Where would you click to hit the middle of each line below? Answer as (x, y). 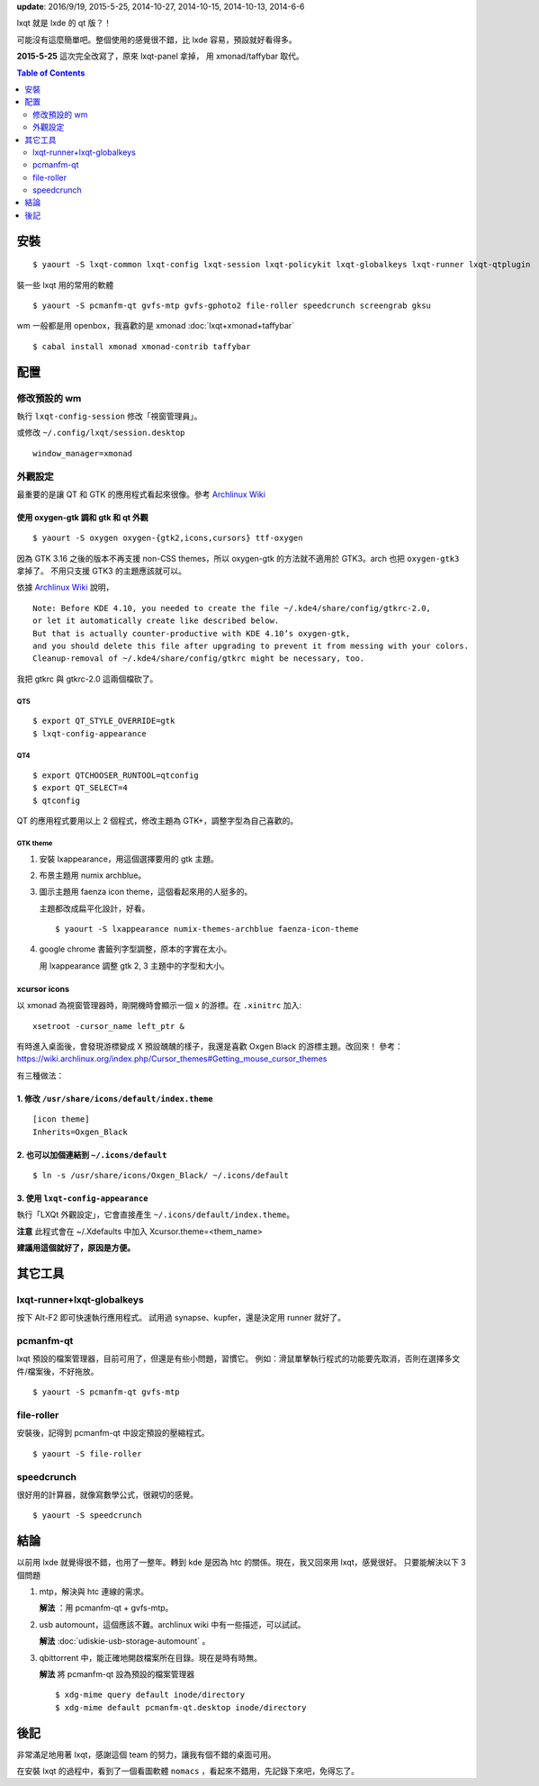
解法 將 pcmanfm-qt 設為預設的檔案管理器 (117, 1673)
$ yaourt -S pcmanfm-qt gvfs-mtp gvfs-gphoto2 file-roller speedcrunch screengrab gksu (232, 306)
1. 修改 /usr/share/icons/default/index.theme (115, 1098)
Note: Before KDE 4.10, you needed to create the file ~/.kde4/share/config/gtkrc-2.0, (232, 608)
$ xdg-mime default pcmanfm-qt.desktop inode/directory (181, 1707)
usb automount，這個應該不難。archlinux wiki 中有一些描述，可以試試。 (172, 1624)
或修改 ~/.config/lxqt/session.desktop (101, 433)
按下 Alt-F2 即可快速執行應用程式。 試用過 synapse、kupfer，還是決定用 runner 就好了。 (181, 1318)
